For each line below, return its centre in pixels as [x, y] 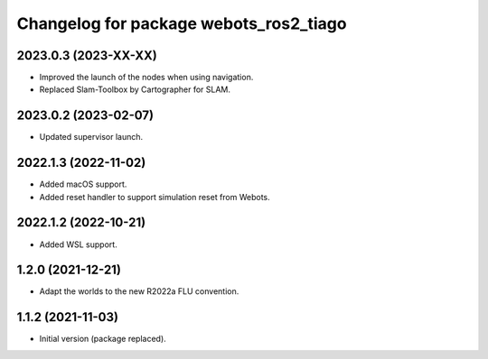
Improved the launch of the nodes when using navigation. [146, 78]
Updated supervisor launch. [91, 137]
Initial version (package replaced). [103, 339]
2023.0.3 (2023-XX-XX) [87, 55]
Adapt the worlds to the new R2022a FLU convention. [139, 291]
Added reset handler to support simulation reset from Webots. [155, 197]
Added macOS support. [83, 184]
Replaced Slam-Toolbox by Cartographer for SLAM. [135, 89]
